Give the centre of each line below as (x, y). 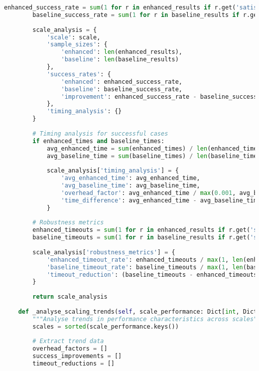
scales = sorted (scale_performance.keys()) (106, 326)
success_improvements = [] (77, 356)
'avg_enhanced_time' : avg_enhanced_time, (130, 178)
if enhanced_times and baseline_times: (99, 141)
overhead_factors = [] (70, 349)
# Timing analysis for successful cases (100, 133)
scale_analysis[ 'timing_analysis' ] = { (113, 171)
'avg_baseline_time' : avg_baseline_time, (130, 185)
